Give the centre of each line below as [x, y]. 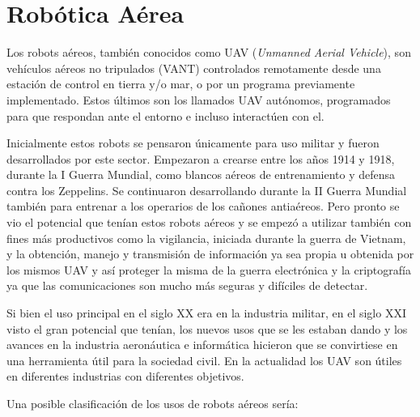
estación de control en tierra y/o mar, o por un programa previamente [181, 84]
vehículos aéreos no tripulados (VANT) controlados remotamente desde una [194, 68]
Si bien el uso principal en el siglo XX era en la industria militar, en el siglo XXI [206, 313]
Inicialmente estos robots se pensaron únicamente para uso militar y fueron [193, 143]
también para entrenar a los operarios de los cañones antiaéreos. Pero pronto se [203, 206]
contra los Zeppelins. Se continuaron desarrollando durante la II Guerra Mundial [207, 190]
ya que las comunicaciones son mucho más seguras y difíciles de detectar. [187, 285]
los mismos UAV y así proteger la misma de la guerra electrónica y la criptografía [209, 269]
